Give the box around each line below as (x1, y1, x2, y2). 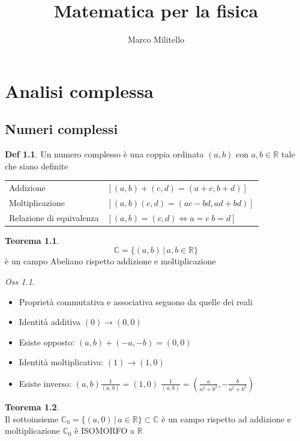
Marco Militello (127, 33, 185, 46)
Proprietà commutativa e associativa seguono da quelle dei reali (19, 295, 253, 308)
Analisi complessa (5, 78, 154, 103)
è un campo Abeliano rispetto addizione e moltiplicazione (5, 255, 216, 267)
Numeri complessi (5, 120, 118, 138)
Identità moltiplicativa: (19, 356, 104, 368)
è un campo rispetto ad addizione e (161, 412, 291, 425)
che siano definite (5, 159, 68, 172)
